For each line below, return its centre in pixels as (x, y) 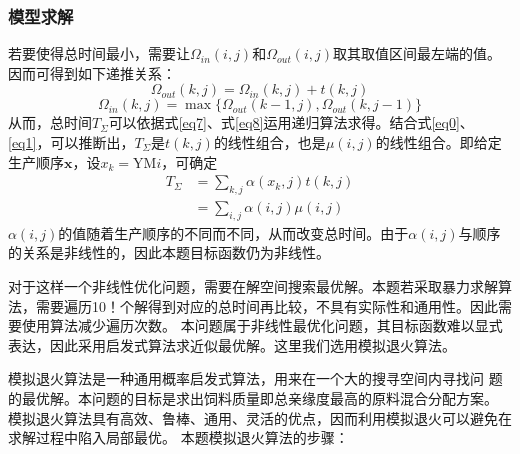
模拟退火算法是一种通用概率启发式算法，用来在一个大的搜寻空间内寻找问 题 (255, 378)
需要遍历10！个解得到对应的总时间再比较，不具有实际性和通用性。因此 (266, 305)
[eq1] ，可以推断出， (71, 142)
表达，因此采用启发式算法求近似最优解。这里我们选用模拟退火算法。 (232, 344)
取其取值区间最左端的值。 (417, 53)
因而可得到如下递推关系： (92, 72)
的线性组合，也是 (269, 142)
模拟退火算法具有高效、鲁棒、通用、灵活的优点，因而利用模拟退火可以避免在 (260, 417)
